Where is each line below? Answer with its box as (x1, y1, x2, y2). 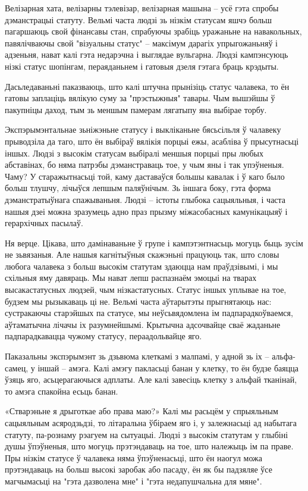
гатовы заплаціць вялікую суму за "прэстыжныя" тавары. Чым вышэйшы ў (5, 92, 275, 104)
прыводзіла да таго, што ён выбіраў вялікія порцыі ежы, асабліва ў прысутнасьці (5, 135, 299, 147)
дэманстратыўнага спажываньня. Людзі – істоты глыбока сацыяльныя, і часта (5, 193, 286, 205)
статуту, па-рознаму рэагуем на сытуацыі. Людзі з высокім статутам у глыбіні (5, 428, 288, 440)
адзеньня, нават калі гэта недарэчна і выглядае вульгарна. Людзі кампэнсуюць (5, 48, 288, 61)
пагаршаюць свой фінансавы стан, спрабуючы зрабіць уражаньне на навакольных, (5, 25, 302, 37)
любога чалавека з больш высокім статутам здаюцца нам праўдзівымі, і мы (5, 259, 278, 272)
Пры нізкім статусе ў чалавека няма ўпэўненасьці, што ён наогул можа (5, 451, 262, 464)
